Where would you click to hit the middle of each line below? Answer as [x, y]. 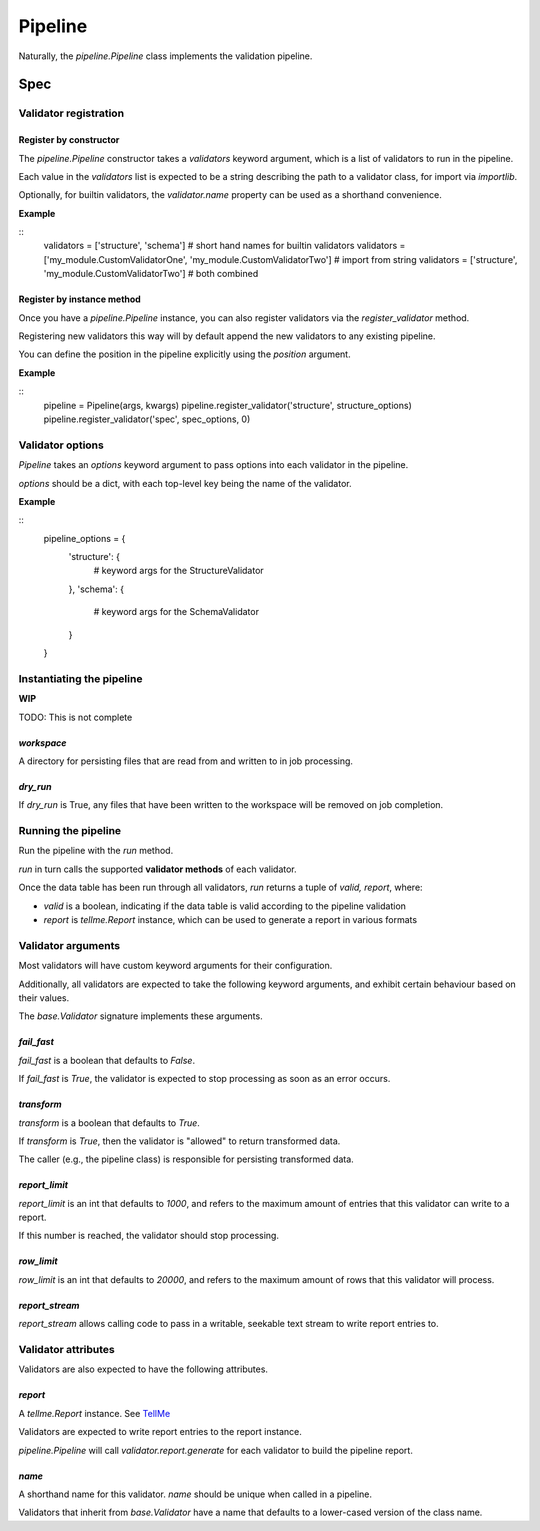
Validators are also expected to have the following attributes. [143, 1369]
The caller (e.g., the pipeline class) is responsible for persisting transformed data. [186, 1159]
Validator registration [71, 113]
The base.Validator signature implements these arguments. [141, 1016]
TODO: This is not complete [75, 717]
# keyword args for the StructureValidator [178, 571]
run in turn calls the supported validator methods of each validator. [157, 869]
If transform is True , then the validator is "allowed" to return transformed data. [179, 1141]
